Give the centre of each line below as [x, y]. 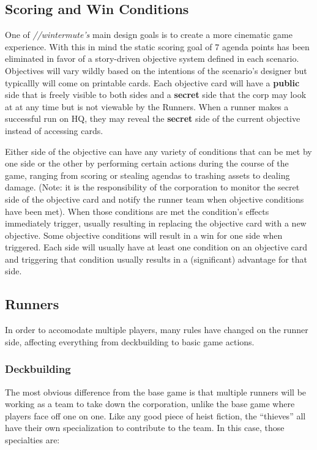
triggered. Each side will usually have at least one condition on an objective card [156, 247]
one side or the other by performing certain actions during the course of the [147, 163]
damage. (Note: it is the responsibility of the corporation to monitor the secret [152, 187]
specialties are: [32, 440]
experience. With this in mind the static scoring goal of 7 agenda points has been [157, 46]
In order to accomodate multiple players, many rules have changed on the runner [157, 330]
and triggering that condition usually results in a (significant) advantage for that [156, 259]
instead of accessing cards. [54, 130]
